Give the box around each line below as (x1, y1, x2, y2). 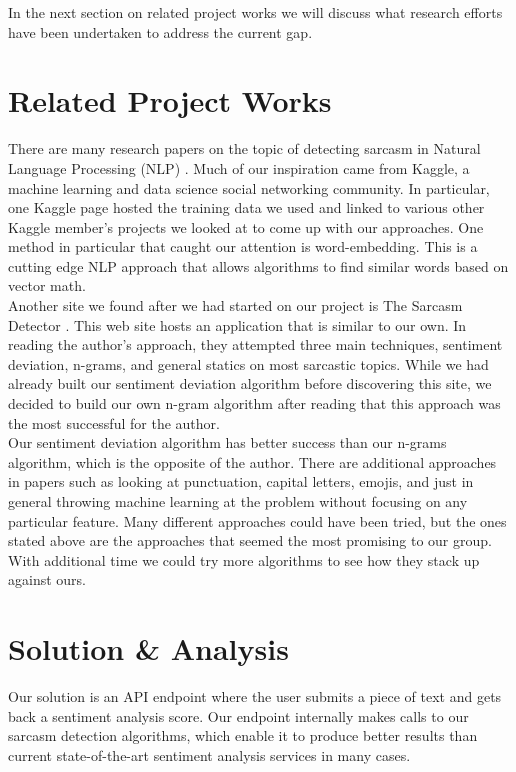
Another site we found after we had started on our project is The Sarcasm (8, 295, 463, 316)
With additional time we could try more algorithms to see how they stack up (8, 549, 480, 570)
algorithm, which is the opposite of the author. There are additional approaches (8, 451, 497, 472)
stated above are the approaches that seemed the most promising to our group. (8, 530, 492, 551)
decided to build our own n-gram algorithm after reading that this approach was (8, 393, 501, 414)
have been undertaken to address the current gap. (8, 21, 313, 42)
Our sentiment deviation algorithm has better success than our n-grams (8, 432, 447, 453)
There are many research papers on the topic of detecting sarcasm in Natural (8, 138, 481, 159)
